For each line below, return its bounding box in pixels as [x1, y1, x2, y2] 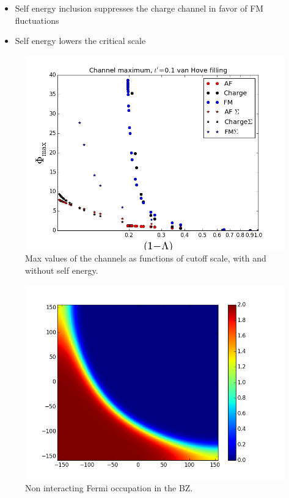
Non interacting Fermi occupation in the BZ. [25, 482, 193, 494]
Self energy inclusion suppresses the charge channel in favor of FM [15, 2, 264, 14]
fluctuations [15, 13, 59, 26]
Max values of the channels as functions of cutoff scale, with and [25, 252, 266, 265]
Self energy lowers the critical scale [15, 34, 146, 47]
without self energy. [25, 263, 98, 276]
